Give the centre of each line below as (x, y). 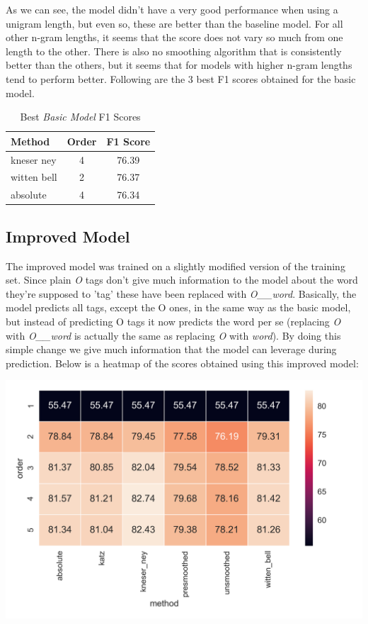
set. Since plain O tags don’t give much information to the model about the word (182, 280)
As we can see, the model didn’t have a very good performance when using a (172, 9)
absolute (29, 195)
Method (30, 141)
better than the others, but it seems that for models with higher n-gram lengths (179, 65)
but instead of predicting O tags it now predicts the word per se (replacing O (173, 321)
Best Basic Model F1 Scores (80, 117)
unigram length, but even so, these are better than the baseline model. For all (174, 23)
